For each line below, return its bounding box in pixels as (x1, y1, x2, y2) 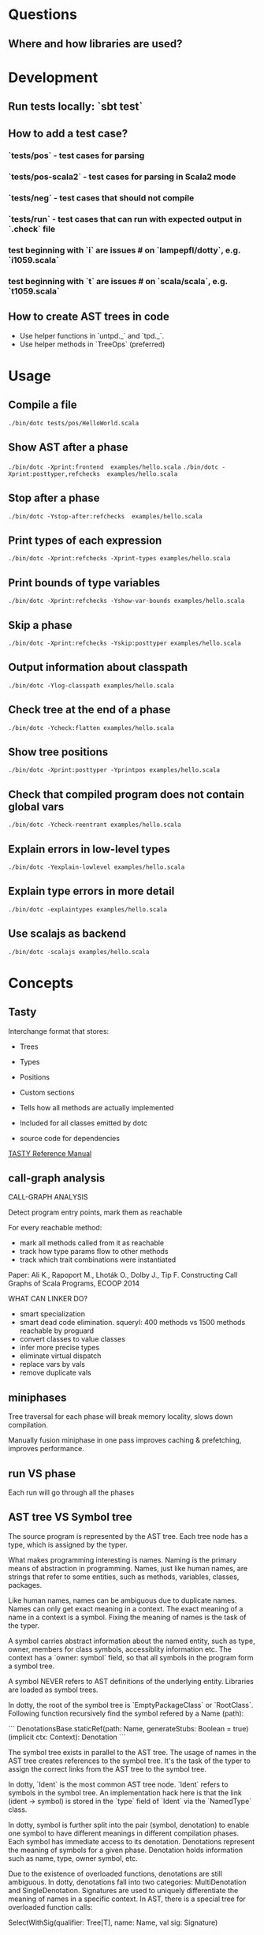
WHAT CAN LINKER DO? (8, 1294, 88, 1304)
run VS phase (8, 1466, 76, 1480)
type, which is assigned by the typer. (8, 1540, 128, 1549)
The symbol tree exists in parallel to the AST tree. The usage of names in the (8, 1747, 257, 1757)
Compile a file (8, 399, 77, 412)
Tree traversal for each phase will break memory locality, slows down (8, 1412, 233, 1421)
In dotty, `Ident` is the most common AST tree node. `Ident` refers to (8, 1780, 229, 1789)
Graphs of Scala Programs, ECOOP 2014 (8, 1278, 140, 1288)
